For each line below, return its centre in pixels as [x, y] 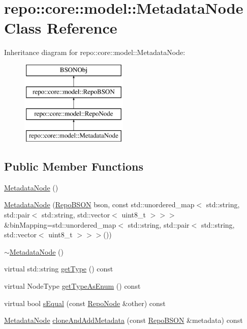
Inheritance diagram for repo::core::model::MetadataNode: [95, 52]
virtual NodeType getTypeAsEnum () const [72, 286]
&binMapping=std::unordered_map [60, 224]
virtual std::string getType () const [59, 269]
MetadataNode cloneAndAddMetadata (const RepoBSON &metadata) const [123, 320]
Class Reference [61, 28]
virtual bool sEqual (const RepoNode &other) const [85, 303]
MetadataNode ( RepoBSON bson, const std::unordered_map [99, 204]
